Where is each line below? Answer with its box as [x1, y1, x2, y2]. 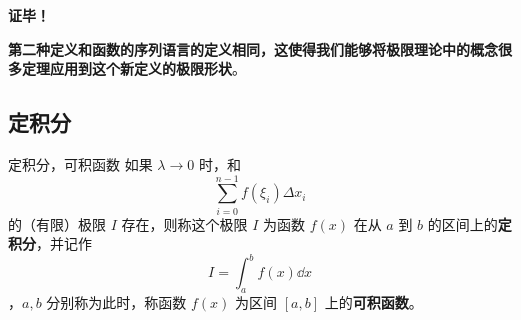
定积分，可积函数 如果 [8, 153, 153, 174]
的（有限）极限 [8, 213, 106, 234]
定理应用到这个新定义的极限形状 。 [21, 58, 246, 79]
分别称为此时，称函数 [46, 292, 187, 313]
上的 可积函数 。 [324, 292, 423, 313]
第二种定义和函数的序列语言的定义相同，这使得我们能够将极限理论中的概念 [8, 38, 498, 59]
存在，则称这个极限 [121, 213, 248, 234]
